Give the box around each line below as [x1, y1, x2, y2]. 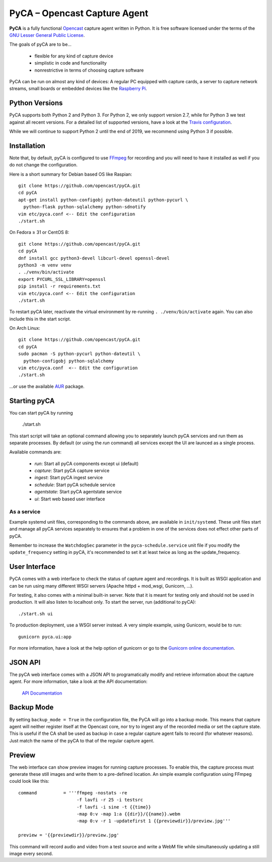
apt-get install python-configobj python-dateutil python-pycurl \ [18, 197, 188, 203]
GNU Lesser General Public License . [9, 32, 85, 38]
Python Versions [9, 99, 63, 107]
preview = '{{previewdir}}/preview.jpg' [18, 832, 119, 838]
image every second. [9, 850, 53, 856]
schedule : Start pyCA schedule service [34, 482, 115, 488]
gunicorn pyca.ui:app [18, 634, 72, 640]
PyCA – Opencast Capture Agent [9, 8, 149, 19]
